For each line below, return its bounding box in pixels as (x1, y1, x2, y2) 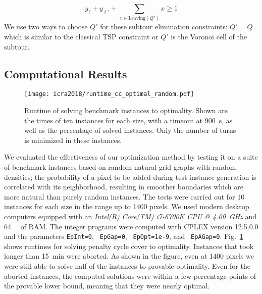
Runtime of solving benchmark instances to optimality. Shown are (24, 105, 228, 115)
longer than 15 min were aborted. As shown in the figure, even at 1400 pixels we (4, 251, 254, 261)
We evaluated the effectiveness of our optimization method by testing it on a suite (4, 152, 258, 162)
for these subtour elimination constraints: (100, 21, 228, 32)
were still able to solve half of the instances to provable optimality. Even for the (4, 260, 250, 271)
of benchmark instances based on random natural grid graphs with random (4, 161, 236, 172)
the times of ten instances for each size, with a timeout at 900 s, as (24, 115, 233, 125)
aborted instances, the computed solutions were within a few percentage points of (4, 270, 256, 281)
